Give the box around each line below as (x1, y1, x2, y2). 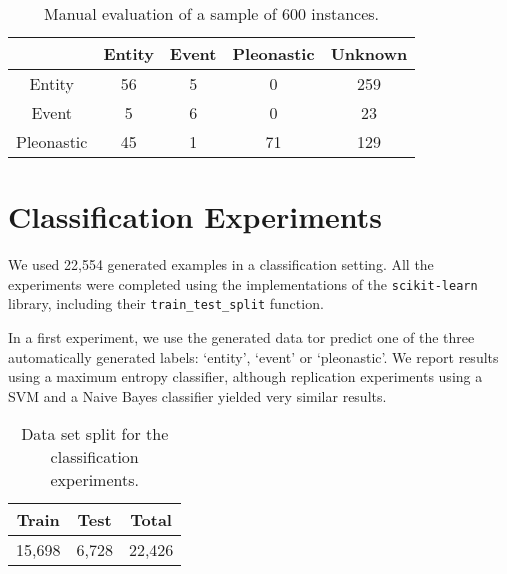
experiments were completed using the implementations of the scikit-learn (8, 273, 478, 294)
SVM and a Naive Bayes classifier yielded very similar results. (8, 385, 387, 406)
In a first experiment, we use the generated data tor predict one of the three (8, 327, 475, 348)
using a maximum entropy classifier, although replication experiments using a (8, 366, 483, 387)
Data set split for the (21, 422, 169, 446)
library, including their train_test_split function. (8, 293, 324, 314)
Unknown (330, 42, 408, 65)
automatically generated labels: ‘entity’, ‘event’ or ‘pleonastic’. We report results (8, 346, 499, 367)
